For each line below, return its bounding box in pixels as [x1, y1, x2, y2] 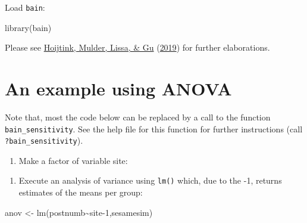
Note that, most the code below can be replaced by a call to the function [5, 110, 271, 123]
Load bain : [5, 1, 45, 13]
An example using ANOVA [5, 76, 232, 101]
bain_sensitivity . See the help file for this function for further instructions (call [5, 122, 303, 135]
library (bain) [5, 21, 52, 33]
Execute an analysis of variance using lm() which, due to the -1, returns [18, 174, 282, 187]
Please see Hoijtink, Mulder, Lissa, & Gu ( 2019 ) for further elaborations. [5, 41, 270, 54]
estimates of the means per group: [18, 186, 143, 199]
